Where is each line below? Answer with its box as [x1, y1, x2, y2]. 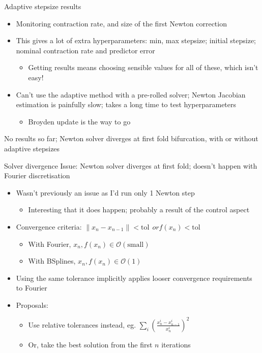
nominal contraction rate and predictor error [16, 45, 155, 55]
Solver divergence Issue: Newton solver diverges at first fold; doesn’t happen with [4, 160, 257, 171]
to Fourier [16, 282, 47, 293]
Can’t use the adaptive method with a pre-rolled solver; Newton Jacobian [16, 89, 246, 100]
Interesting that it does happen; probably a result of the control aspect [28, 204, 250, 215]
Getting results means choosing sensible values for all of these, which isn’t [28, 62, 258, 73]
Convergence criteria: [16, 221, 82, 232]
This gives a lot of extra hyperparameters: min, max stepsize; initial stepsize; [16, 35, 256, 46]
